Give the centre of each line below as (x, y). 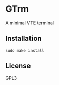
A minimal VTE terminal (30, 23)
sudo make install (25, 50)
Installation (23, 39)
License (18, 66)
